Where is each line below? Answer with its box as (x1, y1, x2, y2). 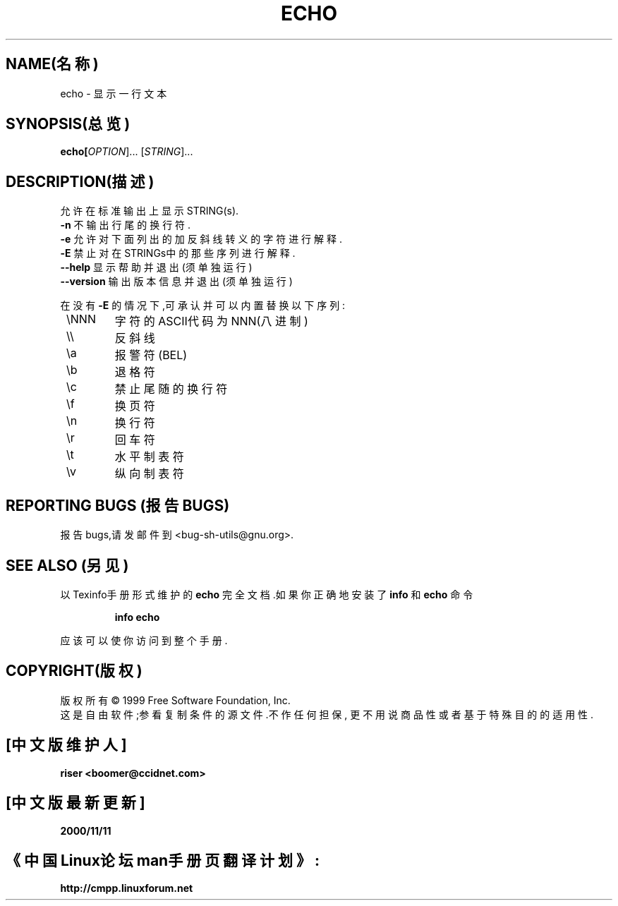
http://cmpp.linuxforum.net (60, 882, 193, 895)
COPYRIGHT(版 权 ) (6, 662, 143, 680)
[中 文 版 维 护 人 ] (6, 736, 127, 754)
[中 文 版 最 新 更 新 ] (6, 794, 145, 812)
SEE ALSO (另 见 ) (6, 556, 129, 574)
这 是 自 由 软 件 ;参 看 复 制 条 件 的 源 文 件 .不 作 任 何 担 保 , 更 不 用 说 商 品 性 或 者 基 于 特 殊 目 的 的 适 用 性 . (60, 708, 594, 720)
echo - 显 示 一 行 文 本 (60, 87, 167, 99)
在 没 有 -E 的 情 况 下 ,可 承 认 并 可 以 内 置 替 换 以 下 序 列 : (60, 299, 346, 312)
